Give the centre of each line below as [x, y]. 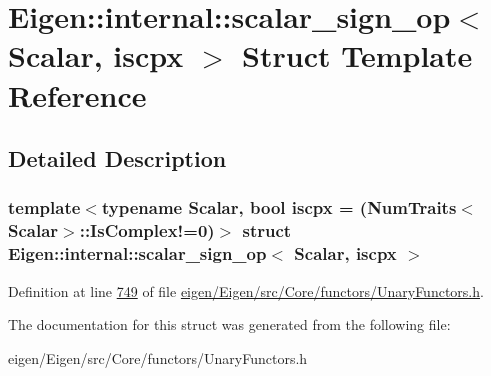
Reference [77, 94]
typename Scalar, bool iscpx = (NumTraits [279, 207]
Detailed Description [117, 158]
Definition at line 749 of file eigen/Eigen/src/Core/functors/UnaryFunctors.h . [246, 290]
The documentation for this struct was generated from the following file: [229, 324]
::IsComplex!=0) [147, 230]
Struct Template [357, 55]
